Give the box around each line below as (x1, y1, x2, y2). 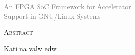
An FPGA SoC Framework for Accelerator (4, 1, 131, 11)
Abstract (4, 27, 33, 37)
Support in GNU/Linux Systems (4, 11, 101, 21)
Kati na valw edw (4, 43, 57, 53)
